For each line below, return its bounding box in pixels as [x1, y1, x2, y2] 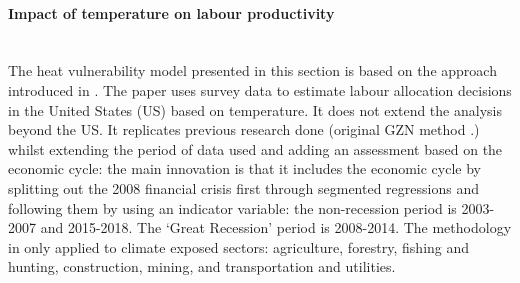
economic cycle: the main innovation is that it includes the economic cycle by [8, 158, 481, 179]
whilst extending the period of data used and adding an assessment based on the [8, 138, 503, 159]
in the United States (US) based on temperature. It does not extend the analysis [8, 99, 502, 120]
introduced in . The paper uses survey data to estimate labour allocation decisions [8, 79, 512, 100]
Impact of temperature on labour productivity [8, 2, 335, 23]
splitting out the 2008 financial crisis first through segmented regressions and [8, 177, 479, 198]
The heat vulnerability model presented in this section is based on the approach [8, 60, 497, 81]
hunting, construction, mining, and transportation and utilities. [8, 256, 396, 277]
